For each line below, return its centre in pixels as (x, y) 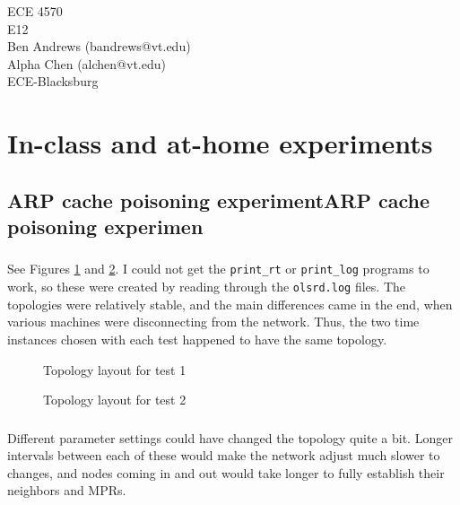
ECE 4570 (35, 11)
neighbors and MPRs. (67, 490)
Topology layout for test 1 (115, 369)
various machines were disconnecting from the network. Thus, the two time (213, 322)
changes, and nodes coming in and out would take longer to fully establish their (226, 472)
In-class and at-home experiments (220, 143)
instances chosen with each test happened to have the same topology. (197, 339)
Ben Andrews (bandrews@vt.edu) (99, 46)
